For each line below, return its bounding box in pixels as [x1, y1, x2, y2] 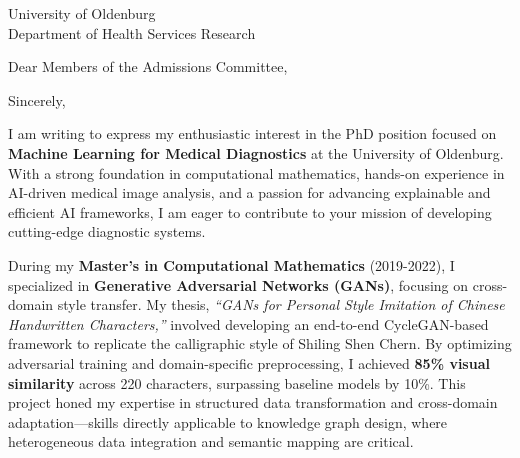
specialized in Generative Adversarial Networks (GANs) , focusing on [8, 274, 469, 295]
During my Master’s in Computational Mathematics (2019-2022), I [8, 254, 455, 275]
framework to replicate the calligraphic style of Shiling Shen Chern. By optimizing [8, 333, 512, 354]
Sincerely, [8, 89, 66, 110]
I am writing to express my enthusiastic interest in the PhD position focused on [8, 123, 497, 144]
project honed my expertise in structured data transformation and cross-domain [8, 392, 498, 413]
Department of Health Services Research [8, 22, 256, 43]
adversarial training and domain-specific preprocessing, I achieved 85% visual [8, 352, 490, 373]
